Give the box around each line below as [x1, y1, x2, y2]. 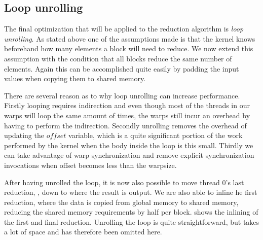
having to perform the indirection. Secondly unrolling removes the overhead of [4, 120, 247, 130]
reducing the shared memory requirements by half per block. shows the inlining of [4, 207, 258, 217]
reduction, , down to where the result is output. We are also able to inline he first [4, 187, 257, 197]
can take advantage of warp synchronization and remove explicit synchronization [4, 150, 254, 160]
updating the [4, 130, 44, 141]
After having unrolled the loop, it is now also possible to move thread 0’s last [4, 177, 244, 187]
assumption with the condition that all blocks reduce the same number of [4, 53, 232, 63]
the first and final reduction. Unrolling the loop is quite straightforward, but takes [4, 216, 259, 227]
